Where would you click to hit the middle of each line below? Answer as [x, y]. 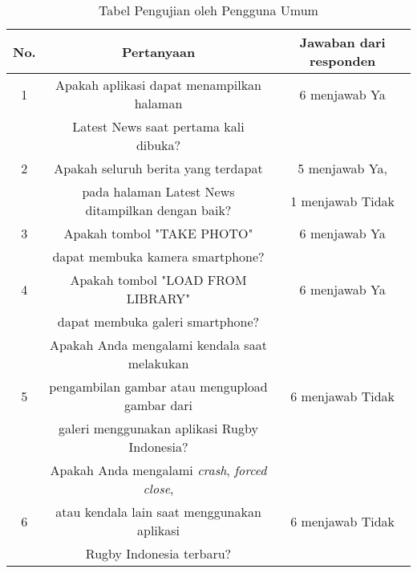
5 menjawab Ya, [342, 168]
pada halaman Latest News [158, 191]
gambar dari [158, 405]
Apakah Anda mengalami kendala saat [158, 345]
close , [158, 488]
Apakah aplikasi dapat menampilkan [158, 85]
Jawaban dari [342, 42]
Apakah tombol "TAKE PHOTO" [158, 233]
